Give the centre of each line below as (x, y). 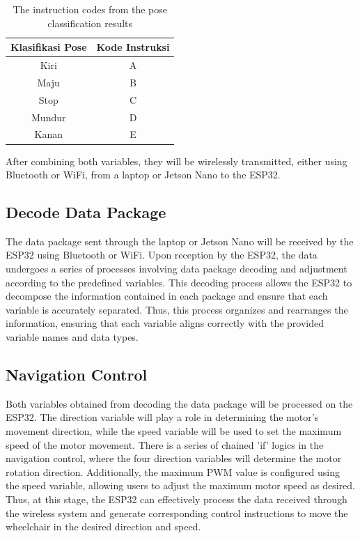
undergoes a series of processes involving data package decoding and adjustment (177, 269)
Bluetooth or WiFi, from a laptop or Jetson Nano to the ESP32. (143, 175)
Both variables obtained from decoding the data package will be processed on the (179, 403)
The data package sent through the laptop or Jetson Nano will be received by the (180, 241)
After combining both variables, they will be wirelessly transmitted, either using (177, 161)
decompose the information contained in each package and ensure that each (167, 296)
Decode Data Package (86, 212)
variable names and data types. (72, 337)
